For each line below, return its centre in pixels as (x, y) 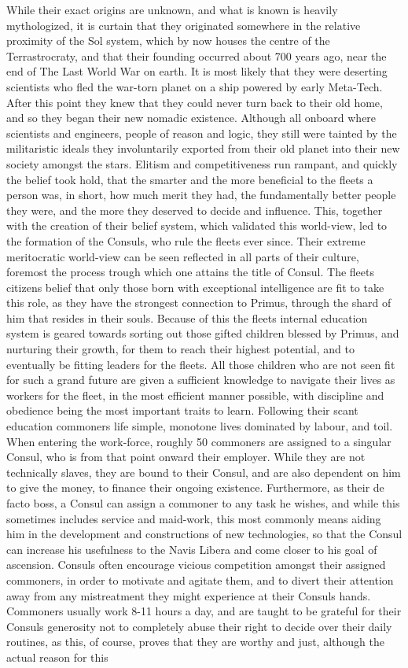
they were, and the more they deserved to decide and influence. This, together (195, 210)
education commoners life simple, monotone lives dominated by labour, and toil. (200, 426)
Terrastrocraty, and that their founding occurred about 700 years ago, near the (197, 55)
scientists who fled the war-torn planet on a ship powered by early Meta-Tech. (195, 86)
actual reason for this (57, 657)
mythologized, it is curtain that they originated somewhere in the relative (184, 25)
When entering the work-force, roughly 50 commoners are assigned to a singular (199, 441)
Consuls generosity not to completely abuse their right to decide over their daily (199, 626)
